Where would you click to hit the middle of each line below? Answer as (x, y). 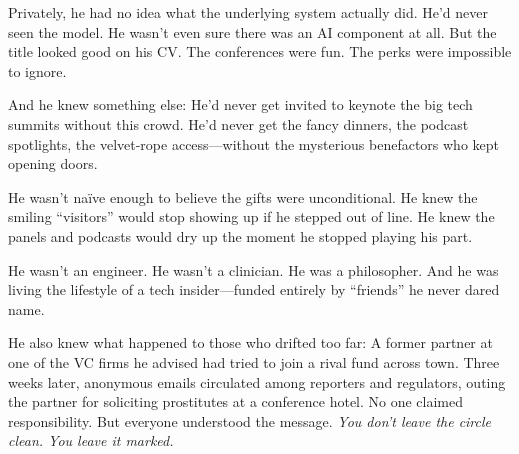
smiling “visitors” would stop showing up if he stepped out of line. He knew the (251, 216)
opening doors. (53, 163)
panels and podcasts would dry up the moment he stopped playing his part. (240, 235)
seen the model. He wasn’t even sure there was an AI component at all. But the (252, 31)
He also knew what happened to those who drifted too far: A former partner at (250, 342)
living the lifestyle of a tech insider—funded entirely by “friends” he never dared (254, 289)
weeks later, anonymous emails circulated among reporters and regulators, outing (257, 381)
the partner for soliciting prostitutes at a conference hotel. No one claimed (236, 401)
